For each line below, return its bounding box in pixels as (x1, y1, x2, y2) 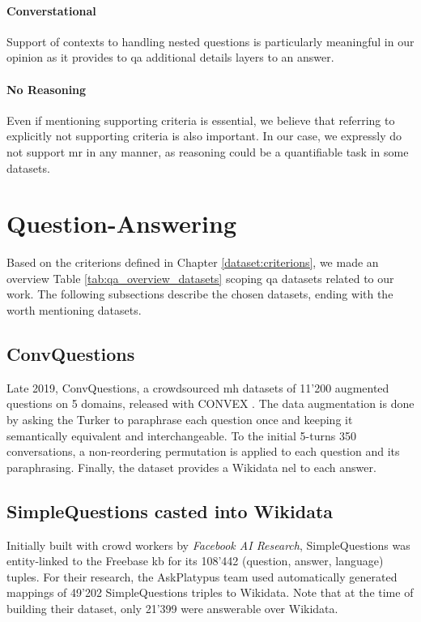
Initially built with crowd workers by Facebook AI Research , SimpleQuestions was (6, 536, 410, 553)
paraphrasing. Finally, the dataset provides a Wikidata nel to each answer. (6, 458, 376, 475)
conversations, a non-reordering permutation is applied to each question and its (6, 443, 400, 460)
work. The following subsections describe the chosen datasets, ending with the (6, 285, 393, 302)
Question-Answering (6, 207, 236, 240)
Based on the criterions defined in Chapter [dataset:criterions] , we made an (6, 254, 379, 271)
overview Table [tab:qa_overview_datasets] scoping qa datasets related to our (6, 269, 394, 286)
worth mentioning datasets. (6, 302, 142, 319)
